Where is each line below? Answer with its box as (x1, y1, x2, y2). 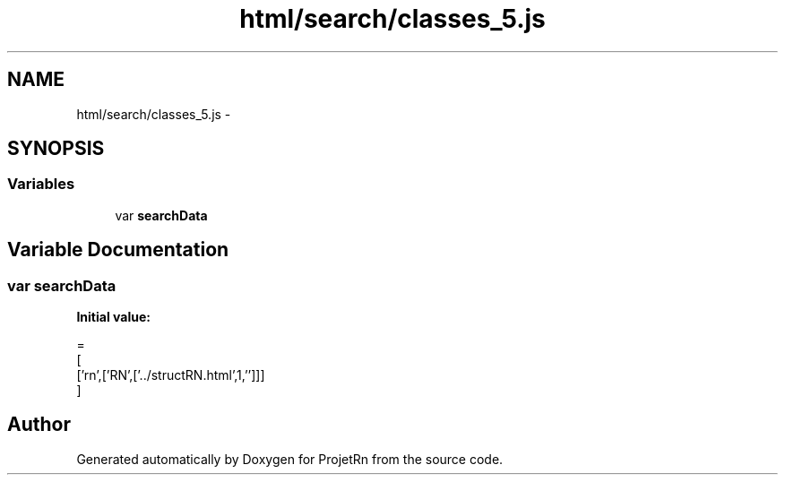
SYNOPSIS (7, 137, 105, 160)
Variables (7, 175, 75, 194)
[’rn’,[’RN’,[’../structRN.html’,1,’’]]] (76, 367, 265, 383)
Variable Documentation (7, 238, 229, 262)
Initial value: (76, 309, 151, 325)
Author (7, 413, 71, 436)
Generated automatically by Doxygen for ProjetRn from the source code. (76, 451, 504, 467)
